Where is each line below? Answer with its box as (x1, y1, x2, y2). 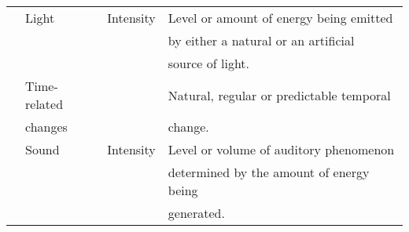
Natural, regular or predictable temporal (168, 85, 391, 104)
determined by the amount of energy (168, 163, 370, 181)
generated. (168, 204, 225, 222)
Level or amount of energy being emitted (168, 9, 393, 27)
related (25, 95, 64, 113)
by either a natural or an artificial (168, 31, 355, 49)
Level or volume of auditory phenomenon (168, 140, 395, 158)
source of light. (168, 54, 250, 72)
